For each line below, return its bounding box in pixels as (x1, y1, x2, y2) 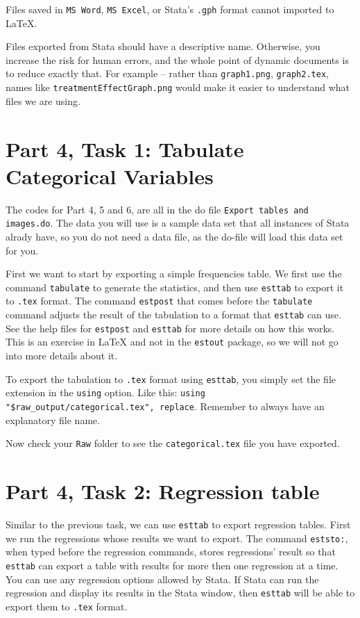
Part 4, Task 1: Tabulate (6, 134, 244, 163)
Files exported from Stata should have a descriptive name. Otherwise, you (6, 39, 320, 54)
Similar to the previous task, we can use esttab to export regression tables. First (6, 517, 351, 531)
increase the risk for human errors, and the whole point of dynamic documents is (6, 52, 349, 67)
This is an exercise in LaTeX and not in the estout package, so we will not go (6, 334, 338, 349)
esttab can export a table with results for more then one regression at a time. (6, 558, 338, 572)
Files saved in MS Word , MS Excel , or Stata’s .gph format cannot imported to (6, 2, 334, 16)
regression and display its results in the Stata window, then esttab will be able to (6, 585, 355, 600)
